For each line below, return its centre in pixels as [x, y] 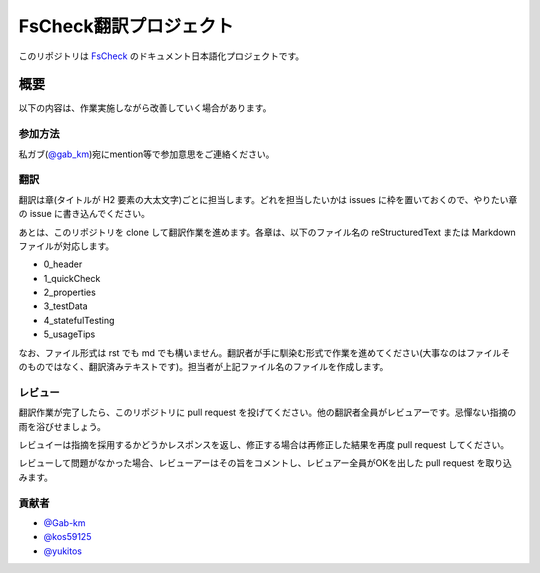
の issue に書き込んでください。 [84, 214]
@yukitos [62, 551]
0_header [63, 264]
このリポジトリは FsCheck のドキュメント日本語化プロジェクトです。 [161, 56]
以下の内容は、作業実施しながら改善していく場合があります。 [145, 108]
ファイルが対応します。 [66, 246]
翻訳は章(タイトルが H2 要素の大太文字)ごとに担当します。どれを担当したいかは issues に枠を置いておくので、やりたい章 [268, 199]
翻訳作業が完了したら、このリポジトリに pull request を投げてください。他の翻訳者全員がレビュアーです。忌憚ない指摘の [267, 412]
